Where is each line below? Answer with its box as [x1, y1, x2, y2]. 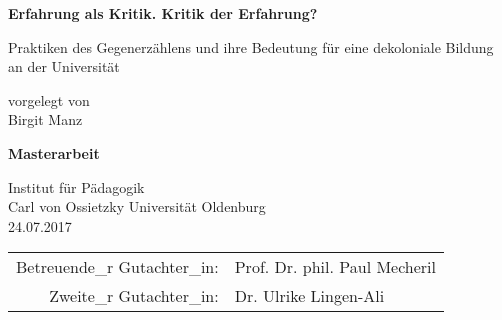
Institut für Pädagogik [8, 176, 145, 197]
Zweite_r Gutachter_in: [49, 284, 219, 308]
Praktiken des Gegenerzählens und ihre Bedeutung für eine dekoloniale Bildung [8, 36, 494, 57]
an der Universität [8, 56, 120, 77]
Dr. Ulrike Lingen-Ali [234, 284, 385, 308]
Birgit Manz [8, 109, 83, 130]
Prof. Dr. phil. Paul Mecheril [234, 255, 437, 279]
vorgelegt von [8, 89, 90, 110]
